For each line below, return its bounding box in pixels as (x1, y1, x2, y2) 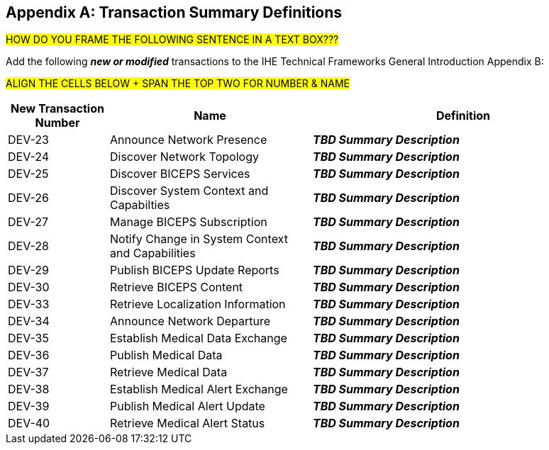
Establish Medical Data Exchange (109, 331, 287, 346)
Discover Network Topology (109, 150, 259, 164)
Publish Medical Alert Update (109, 399, 265, 414)
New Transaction (11, 101, 104, 116)
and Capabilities (109, 246, 196, 261)
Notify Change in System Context (109, 232, 288, 247)
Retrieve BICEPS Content (109, 280, 243, 295)
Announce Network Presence (109, 133, 267, 147)
